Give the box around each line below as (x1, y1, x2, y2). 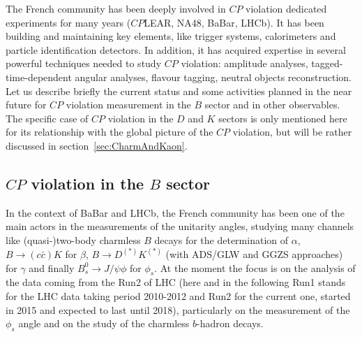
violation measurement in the (66, 97, 191, 112)
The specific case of (6, 110, 89, 125)
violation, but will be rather (232, 124, 352, 139)
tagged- (311, 56, 343, 71)
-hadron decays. (196, 316, 264, 331)
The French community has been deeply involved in (6, 1, 226, 15)
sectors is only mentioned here (218, 110, 347, 125)
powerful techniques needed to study (6, 56, 162, 71)
